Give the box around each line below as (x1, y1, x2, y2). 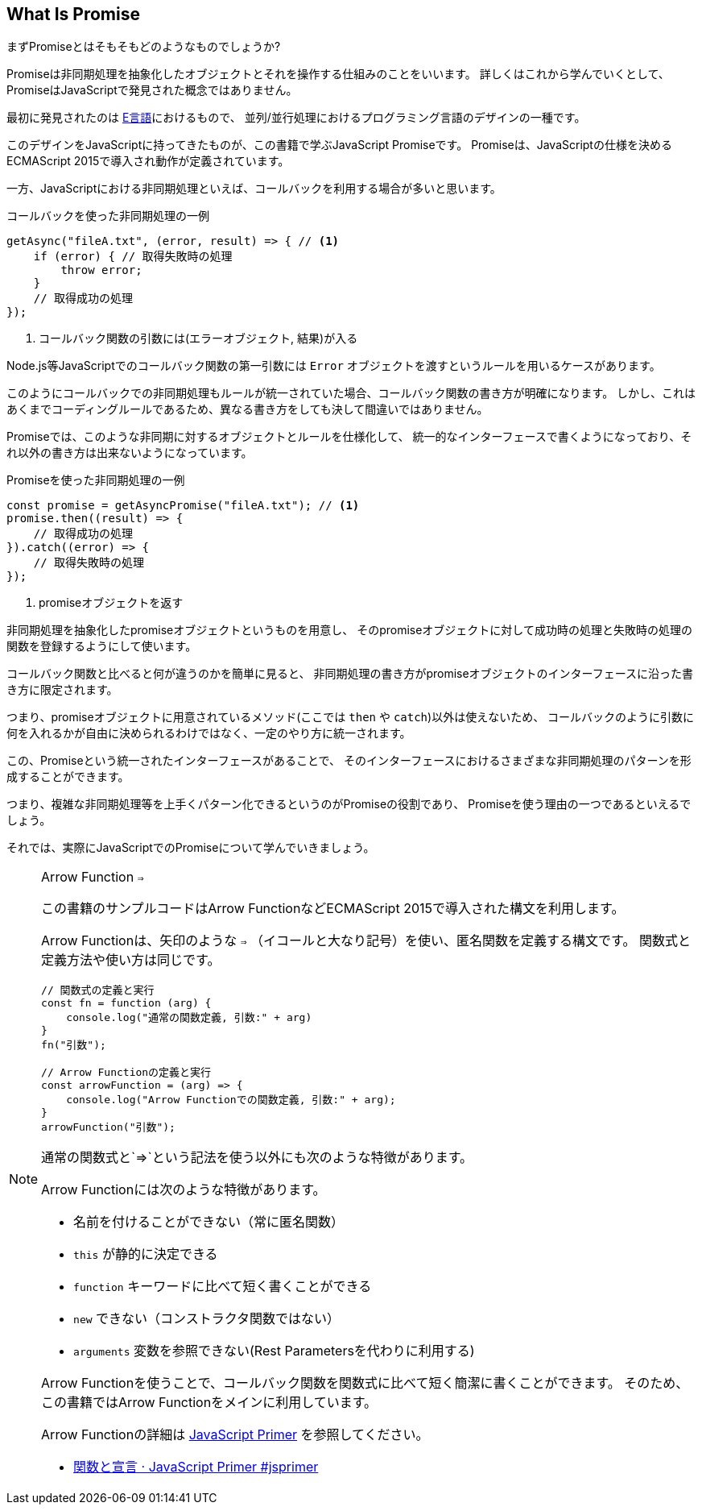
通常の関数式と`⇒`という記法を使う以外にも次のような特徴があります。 (41, 1149, 473, 1166)
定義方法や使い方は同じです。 (41, 952, 221, 969)
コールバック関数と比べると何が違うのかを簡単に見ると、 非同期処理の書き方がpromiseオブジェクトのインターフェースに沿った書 (6, 666, 694, 681)
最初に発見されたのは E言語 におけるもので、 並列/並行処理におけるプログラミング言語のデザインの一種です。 (6, 110, 586, 125)
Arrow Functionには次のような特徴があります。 (41, 1181, 326, 1198)
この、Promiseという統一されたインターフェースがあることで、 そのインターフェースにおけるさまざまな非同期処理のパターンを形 (6, 753, 692, 768)
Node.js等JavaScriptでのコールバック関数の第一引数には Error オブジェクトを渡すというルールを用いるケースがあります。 (6, 359, 661, 373)
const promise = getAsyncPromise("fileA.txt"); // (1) (6, 499, 360, 513)
